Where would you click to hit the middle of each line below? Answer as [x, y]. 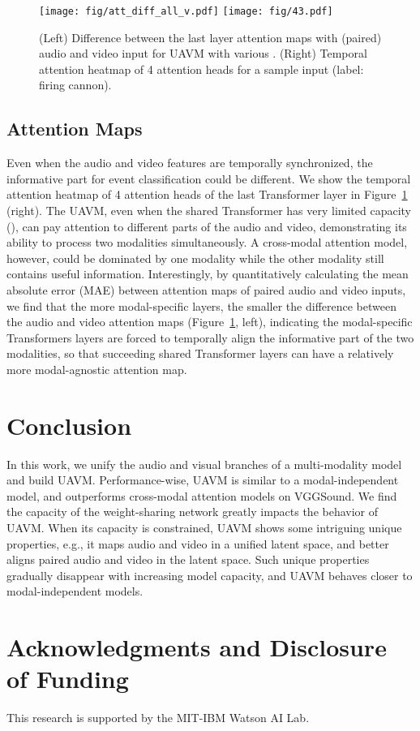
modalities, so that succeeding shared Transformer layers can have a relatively [200, 353]
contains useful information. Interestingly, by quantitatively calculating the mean [208, 274]
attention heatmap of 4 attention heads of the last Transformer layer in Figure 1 [207, 194]
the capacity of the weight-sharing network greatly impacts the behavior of [193, 512]
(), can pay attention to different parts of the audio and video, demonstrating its [207, 226]
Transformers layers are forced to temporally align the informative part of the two [210, 337]
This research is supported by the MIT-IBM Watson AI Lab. [158, 718]
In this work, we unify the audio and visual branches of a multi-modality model [204, 464]
